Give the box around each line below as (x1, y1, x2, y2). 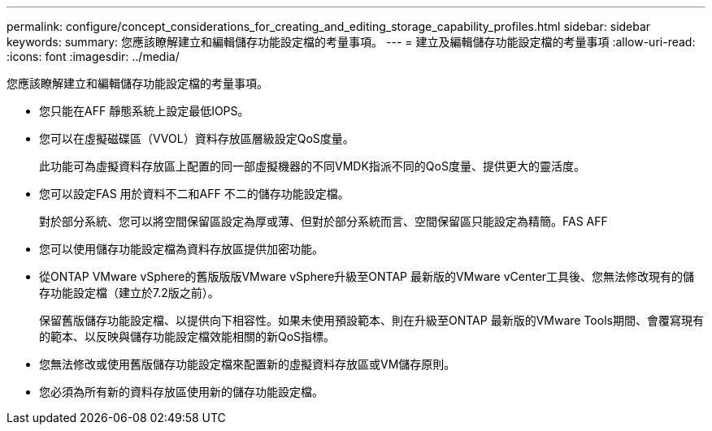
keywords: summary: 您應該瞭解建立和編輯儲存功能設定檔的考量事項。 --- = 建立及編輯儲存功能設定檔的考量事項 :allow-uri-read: (7, 35, 696, 49)
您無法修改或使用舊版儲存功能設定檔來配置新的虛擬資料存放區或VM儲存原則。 (39, 357, 456, 371)
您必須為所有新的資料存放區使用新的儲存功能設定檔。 (39, 385, 323, 399)
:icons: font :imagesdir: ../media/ (7, 50, 180, 63)
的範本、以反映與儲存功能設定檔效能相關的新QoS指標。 (39, 330, 336, 343)
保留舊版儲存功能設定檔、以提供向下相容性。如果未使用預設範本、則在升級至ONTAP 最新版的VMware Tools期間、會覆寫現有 (39, 313, 704, 327)
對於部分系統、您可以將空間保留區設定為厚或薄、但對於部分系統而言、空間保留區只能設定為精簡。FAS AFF (39, 214, 608, 228)
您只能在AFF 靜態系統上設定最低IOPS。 (39, 104, 250, 118)
